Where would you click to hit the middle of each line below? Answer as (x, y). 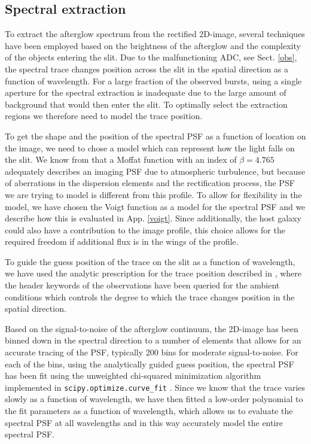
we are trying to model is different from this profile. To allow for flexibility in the (153, 194)
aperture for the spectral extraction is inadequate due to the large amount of (146, 92)
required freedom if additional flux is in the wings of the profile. (122, 241)
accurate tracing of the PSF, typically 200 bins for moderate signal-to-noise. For (152, 352)
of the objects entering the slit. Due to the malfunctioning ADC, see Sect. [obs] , (151, 57)
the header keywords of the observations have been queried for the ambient (142, 285)
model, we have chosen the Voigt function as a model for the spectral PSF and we (155, 206)
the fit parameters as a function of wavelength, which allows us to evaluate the (149, 411)
